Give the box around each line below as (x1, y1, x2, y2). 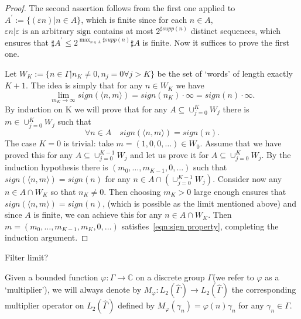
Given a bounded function (5, 270, 98, 283)
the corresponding (231, 283, 296, 296)
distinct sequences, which (190, 25, 281, 37)
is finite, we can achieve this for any (33, 208, 162, 221)
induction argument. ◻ (5, 231, 88, 243)
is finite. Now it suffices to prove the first (142, 36, 289, 48)
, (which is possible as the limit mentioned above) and (102, 197, 297, 209)
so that (50, 186, 76, 198)
